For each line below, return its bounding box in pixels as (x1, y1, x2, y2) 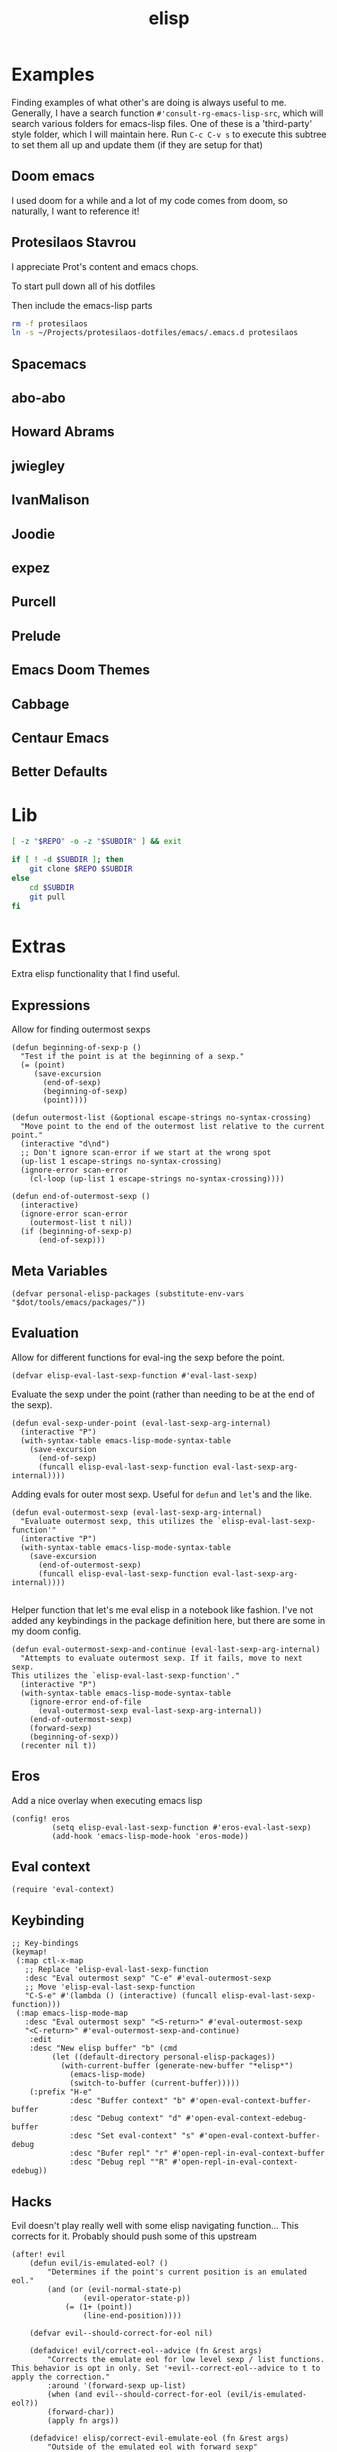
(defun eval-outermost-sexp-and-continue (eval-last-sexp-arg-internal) (11, 1644, 321, 1654)
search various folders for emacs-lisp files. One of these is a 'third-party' (11, 117, 313, 129)
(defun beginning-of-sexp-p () (11, 1043, 142, 1053)
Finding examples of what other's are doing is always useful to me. (11, 96, 287, 108)
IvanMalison (11, 492, 90, 509)
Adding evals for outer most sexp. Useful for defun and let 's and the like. (11, 1488, 313, 1500)
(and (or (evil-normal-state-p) (47, 2285, 183, 2295)
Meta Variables (11, 1262, 108, 1279)
